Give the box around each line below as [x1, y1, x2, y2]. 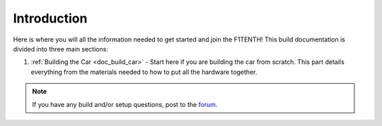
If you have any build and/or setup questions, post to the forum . [32, 100, 218, 108]
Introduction [13, 11, 88, 26]
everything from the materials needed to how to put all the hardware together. [30, 68, 257, 76]
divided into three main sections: [13, 44, 109, 53]
